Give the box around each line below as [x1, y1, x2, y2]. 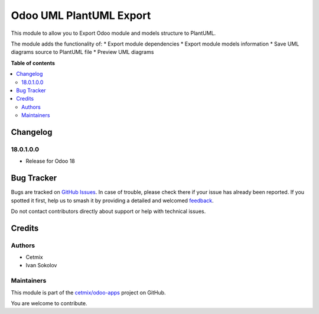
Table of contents [11, 59, 56, 66]
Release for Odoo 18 [25, 157, 75, 165]
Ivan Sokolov [25, 262, 57, 269]
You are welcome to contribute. [11, 299, 87, 307]
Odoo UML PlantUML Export [11, 9, 151, 22]
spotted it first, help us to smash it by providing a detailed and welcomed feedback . [11, 197, 214, 204]
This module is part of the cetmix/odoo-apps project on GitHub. [11, 289, 166, 296]
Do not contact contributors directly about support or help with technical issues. [11, 208, 206, 215]
